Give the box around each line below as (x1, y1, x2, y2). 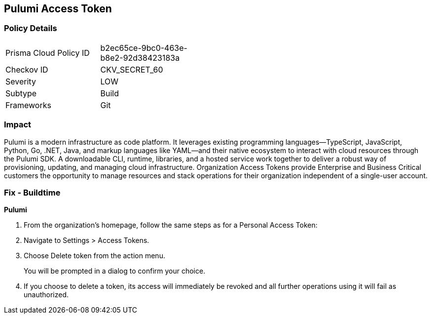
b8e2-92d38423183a (100, 52, 180, 63)
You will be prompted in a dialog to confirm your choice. (24, 267, 206, 276)
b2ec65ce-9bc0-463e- (100, 42, 187, 53)
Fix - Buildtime (4, 187, 61, 198)
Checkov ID (5, 64, 48, 75)
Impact (4, 119, 32, 130)
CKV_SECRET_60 (100, 64, 163, 75)
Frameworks (5, 100, 51, 110)
